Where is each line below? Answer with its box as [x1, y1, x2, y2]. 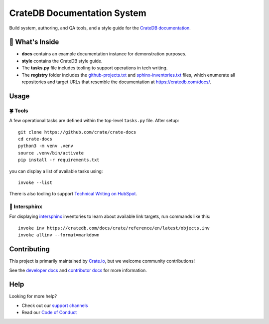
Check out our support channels [21, 302, 88, 309]
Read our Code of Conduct [21, 310, 77, 316]
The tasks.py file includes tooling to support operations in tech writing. [21, 65, 168, 71]
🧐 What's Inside [9, 38, 59, 46]
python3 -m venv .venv [18, 143, 74, 149]
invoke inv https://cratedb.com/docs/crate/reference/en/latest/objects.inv [18, 225, 210, 231]
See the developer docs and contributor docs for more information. [9, 267, 147, 273]
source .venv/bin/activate [18, 150, 84, 156]
